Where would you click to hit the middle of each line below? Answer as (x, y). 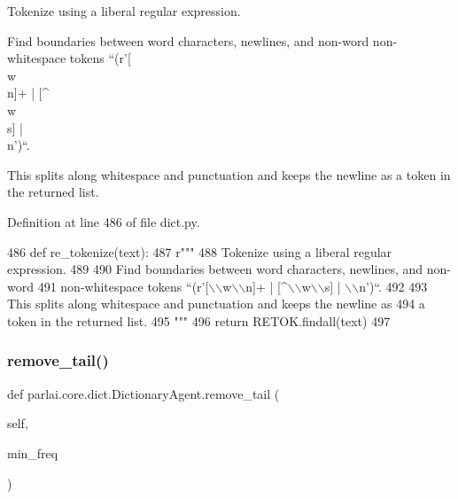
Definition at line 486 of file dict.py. (104, 221)
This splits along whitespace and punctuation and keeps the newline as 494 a (216, 304)
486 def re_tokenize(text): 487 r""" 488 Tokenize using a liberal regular (200, 251)
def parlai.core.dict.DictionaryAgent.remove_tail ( (144, 393)
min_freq (33, 452)
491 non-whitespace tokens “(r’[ (123, 286)
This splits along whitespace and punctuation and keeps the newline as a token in (229, 174)
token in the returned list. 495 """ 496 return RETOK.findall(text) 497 (199, 320)
